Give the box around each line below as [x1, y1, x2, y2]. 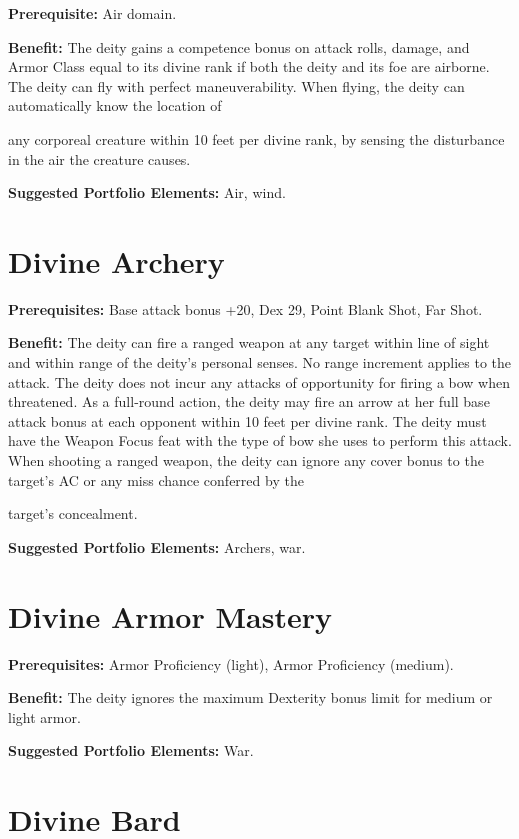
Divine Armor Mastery [8, 595, 332, 636]
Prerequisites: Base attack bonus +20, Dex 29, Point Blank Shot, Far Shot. [8, 298, 483, 319]
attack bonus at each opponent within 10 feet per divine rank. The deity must [8, 410, 487, 431]
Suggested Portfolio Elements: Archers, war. [8, 536, 306, 557]
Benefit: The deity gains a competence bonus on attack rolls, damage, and [8, 36, 470, 57]
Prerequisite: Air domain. [8, 3, 177, 23]
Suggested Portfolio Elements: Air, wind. [8, 182, 286, 203]
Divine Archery [8, 240, 225, 281]
